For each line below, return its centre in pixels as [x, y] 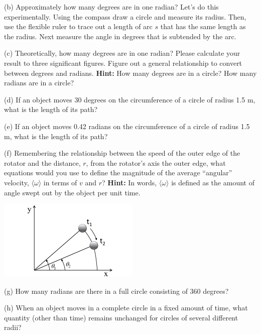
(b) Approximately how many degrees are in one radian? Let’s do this [111, 7]
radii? [13, 327]
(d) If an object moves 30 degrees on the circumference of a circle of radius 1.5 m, [130, 99]
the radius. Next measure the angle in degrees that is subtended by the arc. [120, 36]
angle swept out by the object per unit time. [72, 192]
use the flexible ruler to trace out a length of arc [78, 26]
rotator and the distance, [42, 162]
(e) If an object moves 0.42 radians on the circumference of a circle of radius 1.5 [127, 126]
